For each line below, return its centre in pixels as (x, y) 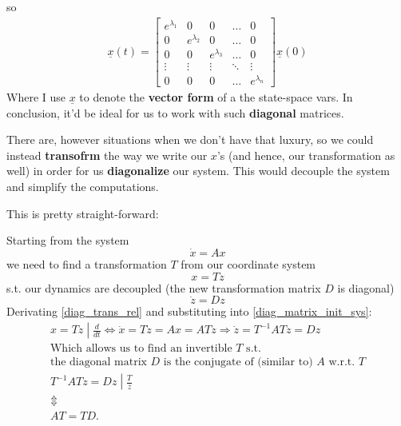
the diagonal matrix (98, 362)
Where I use (36, 97)
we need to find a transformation (87, 264)
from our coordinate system (248, 264)
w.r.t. (342, 362)
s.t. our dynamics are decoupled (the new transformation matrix (164, 287)
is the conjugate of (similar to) (238, 362)
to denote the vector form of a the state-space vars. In (216, 97)
